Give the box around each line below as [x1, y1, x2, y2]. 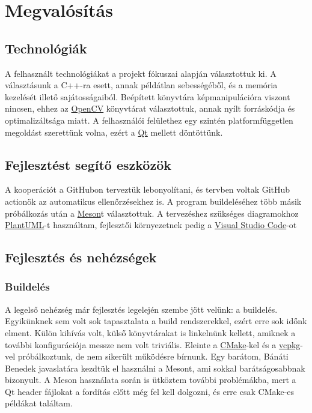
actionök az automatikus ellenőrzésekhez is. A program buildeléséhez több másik [5, 194, 302, 207]
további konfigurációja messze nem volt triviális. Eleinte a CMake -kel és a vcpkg [5, 338, 301, 351]
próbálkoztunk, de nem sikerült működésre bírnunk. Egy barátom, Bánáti [17, 350, 289, 363]
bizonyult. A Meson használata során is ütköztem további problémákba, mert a [5, 373, 296, 386]
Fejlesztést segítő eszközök [5, 155, 171, 173]
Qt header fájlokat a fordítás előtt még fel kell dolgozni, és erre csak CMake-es [5, 385, 295, 397]
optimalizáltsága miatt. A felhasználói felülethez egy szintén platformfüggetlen [5, 113, 293, 126]
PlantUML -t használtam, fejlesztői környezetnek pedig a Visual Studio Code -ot [5, 219, 297, 231]
